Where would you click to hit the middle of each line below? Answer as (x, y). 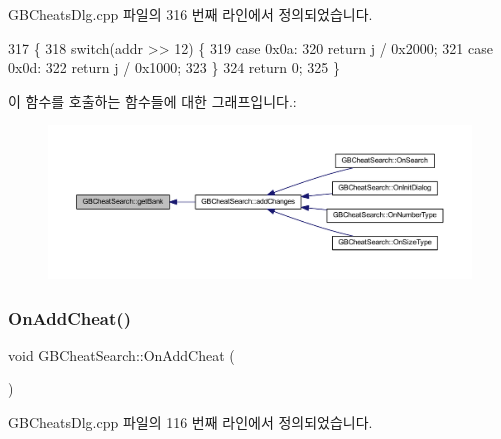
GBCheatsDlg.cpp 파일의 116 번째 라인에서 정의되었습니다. (190, 421)
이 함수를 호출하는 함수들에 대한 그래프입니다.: (152, 100)
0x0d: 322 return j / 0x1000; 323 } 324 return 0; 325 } (174, 67)
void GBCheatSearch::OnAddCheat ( (121, 354)
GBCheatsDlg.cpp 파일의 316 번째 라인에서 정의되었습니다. (190, 14)
